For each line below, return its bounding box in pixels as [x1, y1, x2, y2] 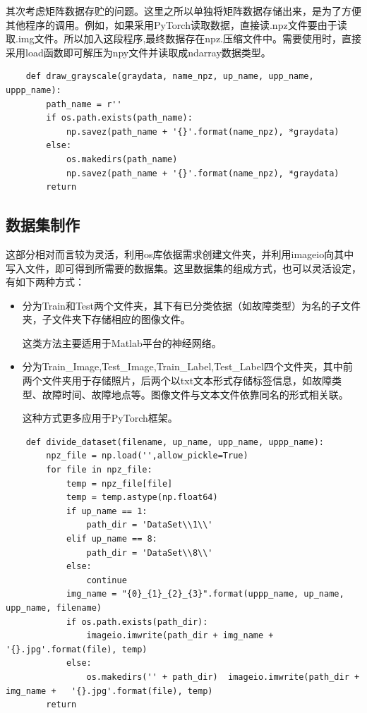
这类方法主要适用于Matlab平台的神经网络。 [22, 335, 222, 350]
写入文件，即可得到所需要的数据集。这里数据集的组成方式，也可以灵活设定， [6, 260, 361, 275]
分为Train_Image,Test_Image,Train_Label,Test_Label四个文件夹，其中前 [22, 359, 353, 374]
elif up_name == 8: [66, 534, 157, 544]
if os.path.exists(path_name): [46, 113, 193, 123]
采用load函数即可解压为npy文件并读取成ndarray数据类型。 [6, 44, 271, 59]
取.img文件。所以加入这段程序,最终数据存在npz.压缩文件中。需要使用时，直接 [6, 31, 362, 46]
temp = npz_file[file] [66, 478, 173, 489]
